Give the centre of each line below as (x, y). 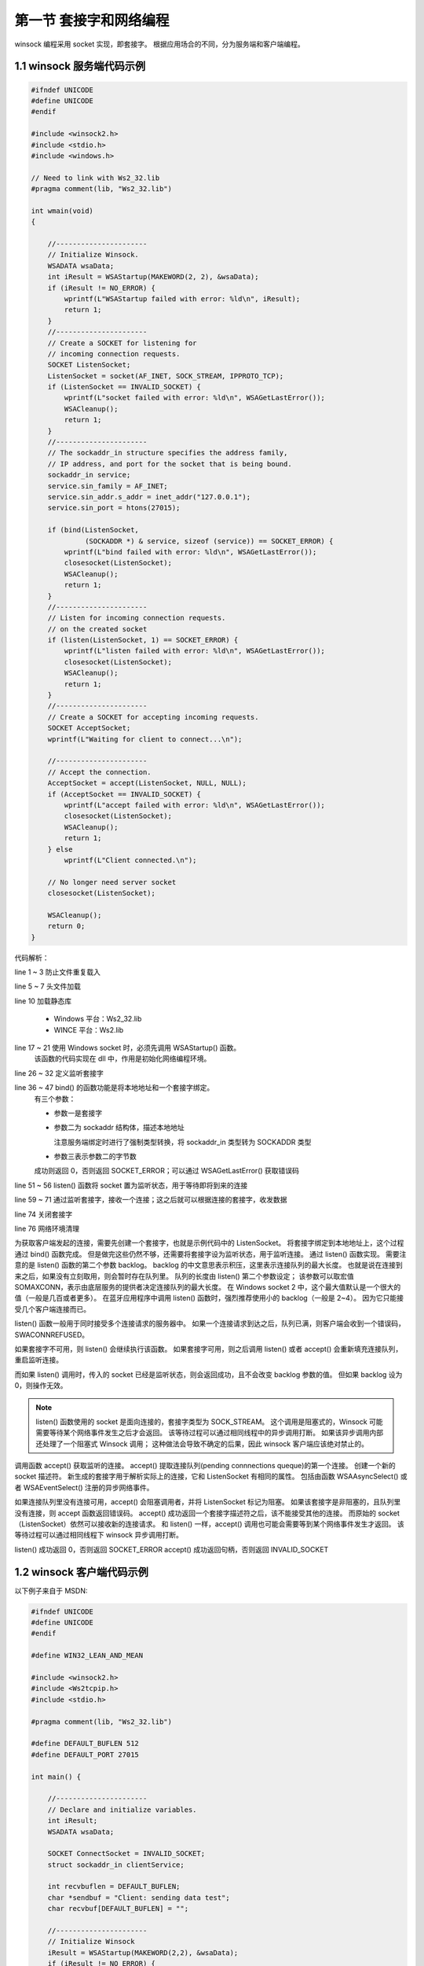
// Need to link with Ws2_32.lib (95, 178)
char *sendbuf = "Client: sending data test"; (139, 1898)
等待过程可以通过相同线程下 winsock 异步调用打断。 (99, 1535)
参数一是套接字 (78, 1113)
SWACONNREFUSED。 (52, 1335)
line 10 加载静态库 (43, 1001)
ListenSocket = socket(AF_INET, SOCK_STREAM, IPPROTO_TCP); (166, 376)
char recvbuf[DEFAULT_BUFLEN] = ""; (118, 1909)
